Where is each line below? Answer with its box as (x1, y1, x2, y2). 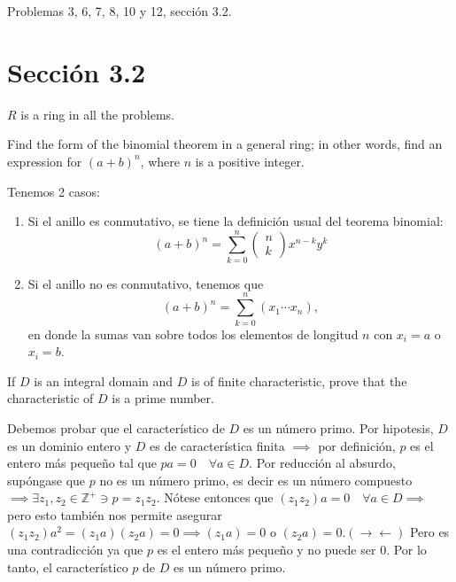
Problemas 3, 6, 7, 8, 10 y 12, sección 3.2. (7, 2, 232, 19)
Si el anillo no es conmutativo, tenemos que (27, 274, 264, 292)
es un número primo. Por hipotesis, (243, 418, 434, 437)
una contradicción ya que (7, 540, 143, 559)
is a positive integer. (195, 151, 305, 170)
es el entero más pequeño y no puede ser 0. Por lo (157, 540, 427, 559)
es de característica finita (150, 436, 285, 454)
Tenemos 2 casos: (7, 182, 100, 200)
